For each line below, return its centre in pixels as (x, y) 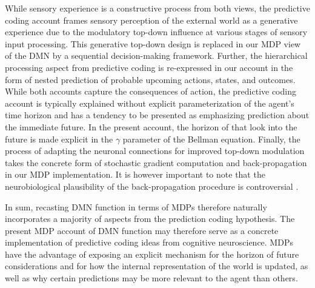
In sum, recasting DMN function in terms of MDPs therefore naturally (136, 206)
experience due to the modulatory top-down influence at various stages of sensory (156, 32)
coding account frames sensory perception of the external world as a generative (151, 20)
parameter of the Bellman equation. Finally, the (211, 139)
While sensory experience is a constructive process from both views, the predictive (157, 8)
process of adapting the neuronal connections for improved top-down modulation (155, 151)
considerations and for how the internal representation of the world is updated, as (157, 266)
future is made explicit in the (59, 139)
